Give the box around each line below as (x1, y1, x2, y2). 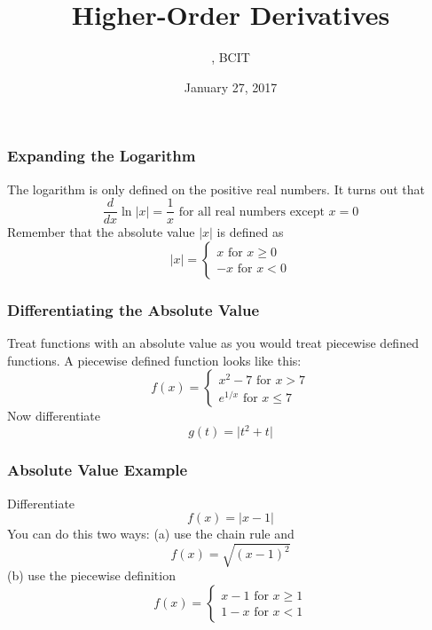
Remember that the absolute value (7, 223, 195, 241)
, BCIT (211, 48, 250, 67)
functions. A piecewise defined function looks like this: (7, 350, 302, 369)
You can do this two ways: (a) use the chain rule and (7, 524, 295, 543)
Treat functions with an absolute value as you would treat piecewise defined (7, 334, 419, 352)
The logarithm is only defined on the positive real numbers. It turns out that (7, 179, 426, 198)
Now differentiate (7, 406, 101, 425)
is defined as (216, 223, 284, 241)
